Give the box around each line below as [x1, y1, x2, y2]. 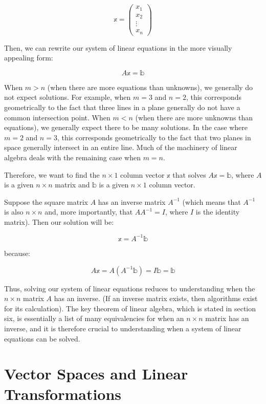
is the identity [195, 206, 240, 217]
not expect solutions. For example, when [4, 92, 131, 102]
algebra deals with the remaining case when [4, 152, 141, 162]
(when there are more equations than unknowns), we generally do [47, 81, 253, 92]
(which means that [182, 196, 241, 207]
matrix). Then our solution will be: [4, 216, 114, 227]
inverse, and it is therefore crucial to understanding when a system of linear [4, 323, 241, 333]
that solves [172, 169, 206, 180]
